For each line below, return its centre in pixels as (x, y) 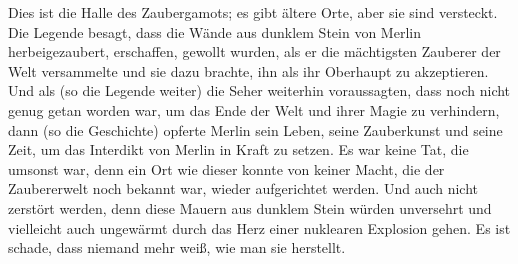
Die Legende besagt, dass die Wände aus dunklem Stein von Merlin (214, 31)
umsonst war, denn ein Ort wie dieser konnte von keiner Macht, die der (226, 168)
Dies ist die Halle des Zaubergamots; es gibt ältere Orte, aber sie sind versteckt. (253, 12)
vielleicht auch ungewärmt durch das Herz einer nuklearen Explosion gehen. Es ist (259, 227)
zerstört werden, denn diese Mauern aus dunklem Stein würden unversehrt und (250, 207)
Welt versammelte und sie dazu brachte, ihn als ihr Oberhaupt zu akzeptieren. (248, 70)
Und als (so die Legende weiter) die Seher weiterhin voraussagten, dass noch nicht (259, 90)
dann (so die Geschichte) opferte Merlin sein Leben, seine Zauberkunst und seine (255, 129)
